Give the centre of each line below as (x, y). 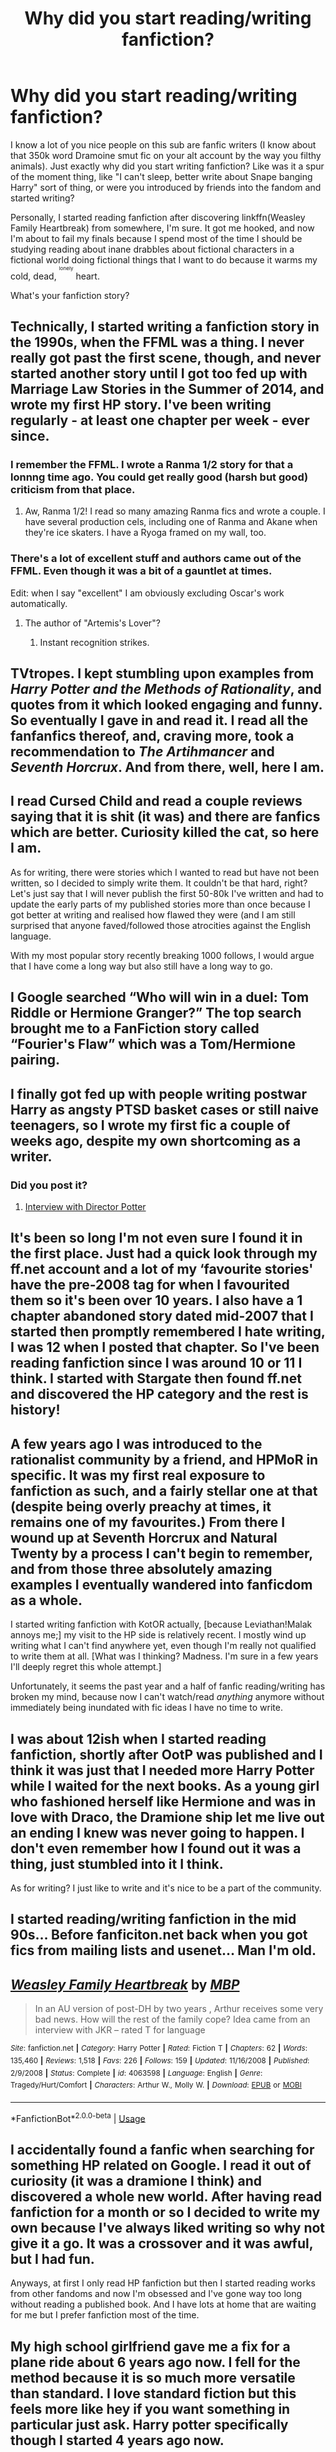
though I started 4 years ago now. (117, 2440)
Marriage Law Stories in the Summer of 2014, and (167, 389)
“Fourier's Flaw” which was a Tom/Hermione (153, 1044)
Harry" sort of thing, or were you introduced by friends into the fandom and (166, 187)
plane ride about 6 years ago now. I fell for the (155, 2362)
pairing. (35, 1060)
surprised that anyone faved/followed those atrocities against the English (161, 925)
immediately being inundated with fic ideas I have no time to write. (146, 1708)
